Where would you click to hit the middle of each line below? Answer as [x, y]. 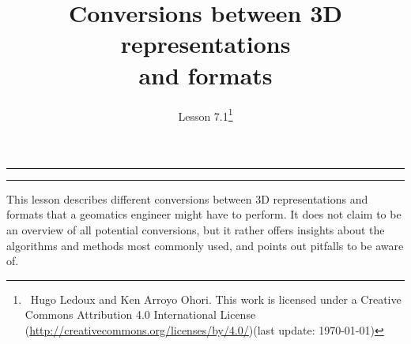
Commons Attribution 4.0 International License [140, 314]
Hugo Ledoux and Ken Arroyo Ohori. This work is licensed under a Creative [216, 299]
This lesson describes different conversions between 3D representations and [187, 198]
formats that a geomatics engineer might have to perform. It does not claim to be [204, 214]
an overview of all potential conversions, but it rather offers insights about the [196, 229]
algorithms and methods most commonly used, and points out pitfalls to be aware [205, 245]
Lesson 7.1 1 [205, 114]
